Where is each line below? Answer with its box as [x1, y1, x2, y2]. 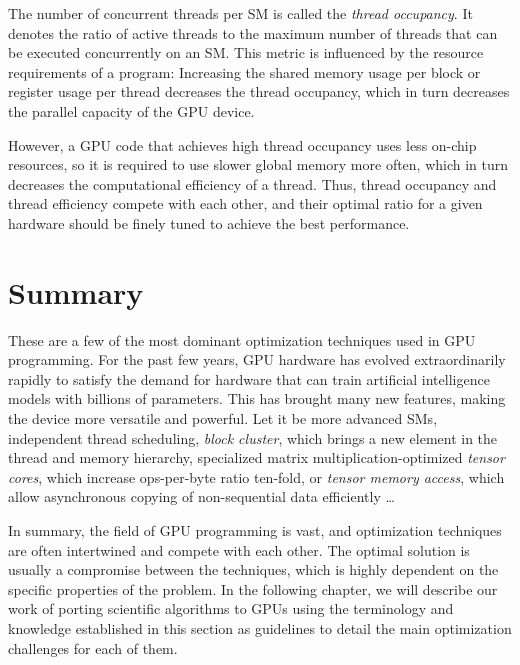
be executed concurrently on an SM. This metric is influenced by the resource [8, 42, 484, 63]
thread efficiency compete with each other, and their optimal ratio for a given [8, 193, 483, 214]
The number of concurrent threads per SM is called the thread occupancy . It [8, 3, 473, 23]
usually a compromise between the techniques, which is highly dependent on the [8, 559, 499, 580]
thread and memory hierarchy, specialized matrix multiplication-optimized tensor [8, 447, 505, 468]
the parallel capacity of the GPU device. [8, 100, 255, 121]
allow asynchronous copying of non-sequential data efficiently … [8, 486, 395, 507]
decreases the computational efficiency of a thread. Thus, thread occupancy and [8, 173, 497, 194]
